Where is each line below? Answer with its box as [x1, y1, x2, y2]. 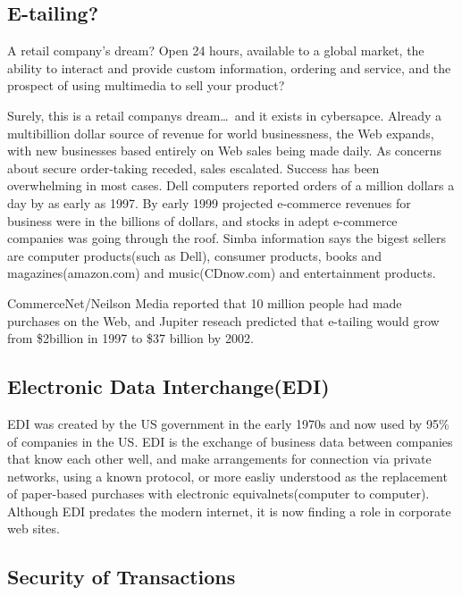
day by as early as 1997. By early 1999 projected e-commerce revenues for [7, 193, 411, 212]
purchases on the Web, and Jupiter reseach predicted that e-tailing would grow [7, 311, 440, 330]
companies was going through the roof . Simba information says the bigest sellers [7, 229, 447, 247]
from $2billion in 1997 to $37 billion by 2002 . [7, 329, 254, 348]
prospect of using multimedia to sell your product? [7, 76, 285, 95]
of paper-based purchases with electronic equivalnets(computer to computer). [7, 484, 430, 503]
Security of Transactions [7, 563, 236, 591]
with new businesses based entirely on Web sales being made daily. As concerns [7, 141, 442, 160]
